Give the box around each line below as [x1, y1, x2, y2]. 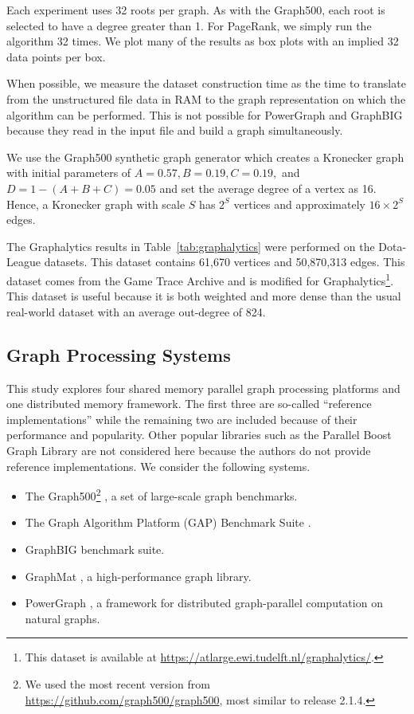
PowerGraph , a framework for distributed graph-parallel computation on [25, 594, 383, 611]
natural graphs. [25, 610, 100, 626]
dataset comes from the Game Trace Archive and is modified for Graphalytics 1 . [6, 269, 394, 288]
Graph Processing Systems [6, 342, 231, 367]
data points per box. [6, 48, 106, 65]
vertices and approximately [233, 195, 365, 212]
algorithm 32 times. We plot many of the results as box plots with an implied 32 [6, 33, 399, 49]
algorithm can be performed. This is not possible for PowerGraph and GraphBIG [6, 106, 403, 123]
